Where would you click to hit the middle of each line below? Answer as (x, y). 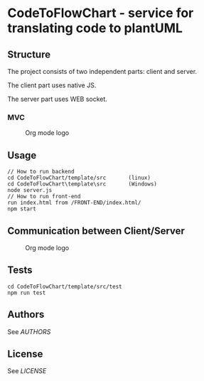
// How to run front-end (44, 197)
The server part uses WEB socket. (58, 99)
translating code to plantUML (95, 28)
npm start (22, 209)
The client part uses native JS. (52, 85)
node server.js (30, 190)
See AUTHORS (29, 331)
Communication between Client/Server (96, 231)
